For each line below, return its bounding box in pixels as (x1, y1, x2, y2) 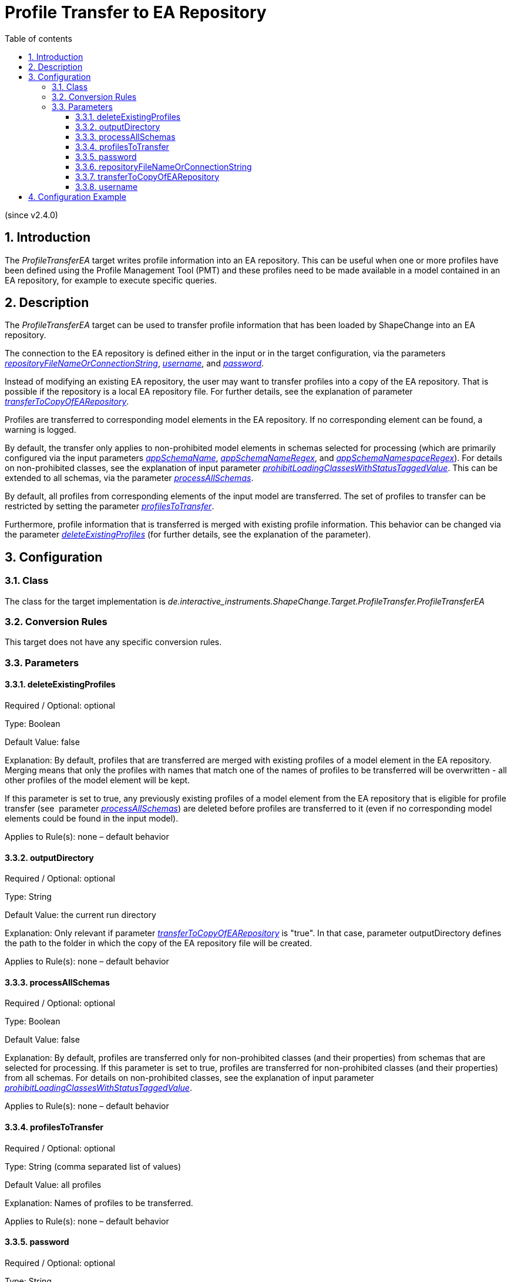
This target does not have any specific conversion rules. (5, 637, 222, 647)
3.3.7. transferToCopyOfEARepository (75, 171, 220, 182)
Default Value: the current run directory (5, 910, 156, 920)
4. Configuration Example (28, 191, 126, 202)
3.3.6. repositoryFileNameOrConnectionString (75, 161, 252, 172)
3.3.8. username (75, 181, 138, 192)
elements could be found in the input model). (5, 813, 179, 823)
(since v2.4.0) (5, 209, 58, 220)
